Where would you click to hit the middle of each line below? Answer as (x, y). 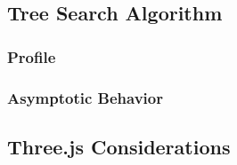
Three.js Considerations (119, 146)
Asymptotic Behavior (85, 97)
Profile (32, 56)
